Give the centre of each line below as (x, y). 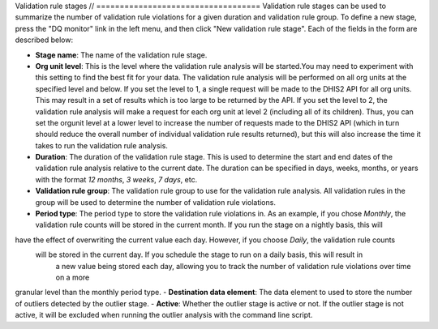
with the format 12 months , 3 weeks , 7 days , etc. (116, 179)
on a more (73, 277)
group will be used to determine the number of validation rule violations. (155, 202)
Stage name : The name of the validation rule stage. (121, 55)
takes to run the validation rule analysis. (101, 145)
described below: (44, 40)
